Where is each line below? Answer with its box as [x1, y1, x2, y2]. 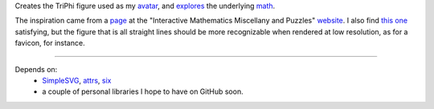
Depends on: [14, 64, 58, 74]
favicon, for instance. [14, 38, 85, 48]
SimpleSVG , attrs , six [42, 75, 112, 85]
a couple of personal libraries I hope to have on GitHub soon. [42, 87, 244, 96]
